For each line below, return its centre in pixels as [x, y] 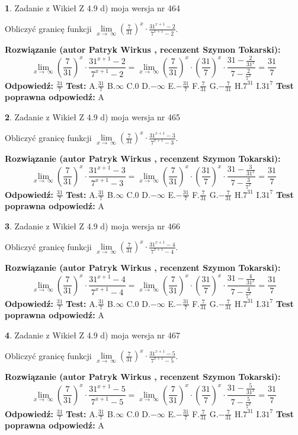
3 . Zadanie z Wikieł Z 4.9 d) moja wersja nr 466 [93, 226]
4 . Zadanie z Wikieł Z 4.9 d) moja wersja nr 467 [93, 335]
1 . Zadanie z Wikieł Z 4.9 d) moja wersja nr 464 [93, 8]
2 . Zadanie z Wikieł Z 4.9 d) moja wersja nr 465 [93, 116]
